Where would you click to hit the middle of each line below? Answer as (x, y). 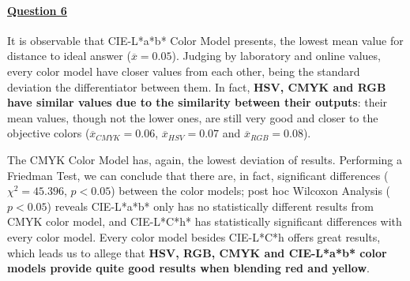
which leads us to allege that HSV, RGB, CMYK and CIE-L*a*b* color (197, 252)
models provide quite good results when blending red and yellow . (188, 268)
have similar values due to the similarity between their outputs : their (197, 102)
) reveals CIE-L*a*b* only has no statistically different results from (210, 206)
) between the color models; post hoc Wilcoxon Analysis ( (251, 191)
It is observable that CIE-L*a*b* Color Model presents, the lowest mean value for (205, 40)
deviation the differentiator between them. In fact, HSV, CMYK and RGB (197, 86)
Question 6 (37, 10)
